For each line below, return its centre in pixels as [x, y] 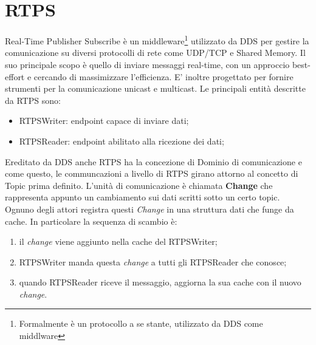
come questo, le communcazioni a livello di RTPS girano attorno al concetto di [152, 173]
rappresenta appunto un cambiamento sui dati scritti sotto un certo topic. [143, 197]
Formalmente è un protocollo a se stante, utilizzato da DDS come [141, 323]
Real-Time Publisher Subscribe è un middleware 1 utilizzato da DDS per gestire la [157, 40]
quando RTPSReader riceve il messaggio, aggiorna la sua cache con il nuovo [160, 282]
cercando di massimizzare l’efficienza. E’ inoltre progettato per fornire [163, 76]
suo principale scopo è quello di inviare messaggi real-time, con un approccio [147, 64]
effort [15, 76]
